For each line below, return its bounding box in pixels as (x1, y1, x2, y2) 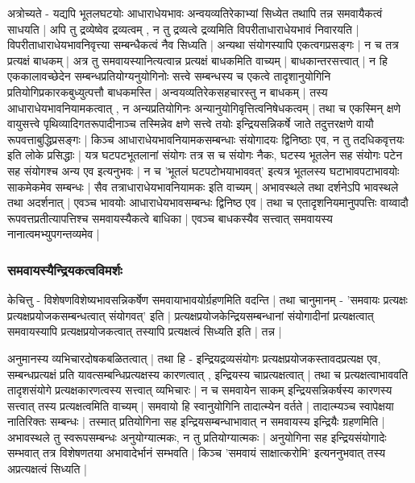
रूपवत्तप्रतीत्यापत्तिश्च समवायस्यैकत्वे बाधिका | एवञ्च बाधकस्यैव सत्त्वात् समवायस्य (7, 209, 333, 226)
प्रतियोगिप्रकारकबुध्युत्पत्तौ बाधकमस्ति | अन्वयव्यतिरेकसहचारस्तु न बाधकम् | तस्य (7, 83, 328, 100)
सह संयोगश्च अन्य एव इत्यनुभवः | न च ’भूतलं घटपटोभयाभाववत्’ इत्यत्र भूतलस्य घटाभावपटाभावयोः (7, 162, 400, 179)
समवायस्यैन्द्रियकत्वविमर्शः (7, 259, 122, 279)
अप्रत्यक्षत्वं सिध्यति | (7, 460, 87, 477)
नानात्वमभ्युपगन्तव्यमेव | (7, 225, 100, 242)
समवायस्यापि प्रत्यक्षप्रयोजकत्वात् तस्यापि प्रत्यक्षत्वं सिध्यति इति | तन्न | (7, 323, 282, 340)
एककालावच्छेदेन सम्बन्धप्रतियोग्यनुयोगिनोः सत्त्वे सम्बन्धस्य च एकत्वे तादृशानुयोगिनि (7, 68, 331, 85)
